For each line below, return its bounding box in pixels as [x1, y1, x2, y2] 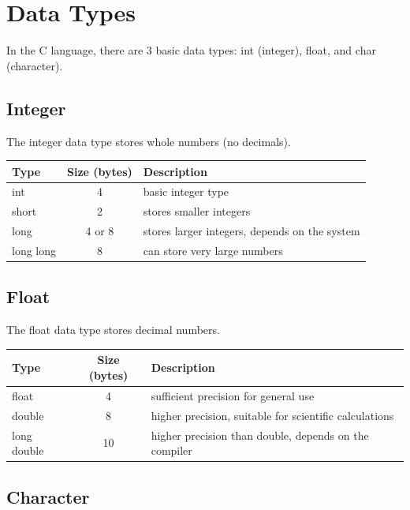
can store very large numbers [143, 242, 283, 258]
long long [12, 242, 57, 258]
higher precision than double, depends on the [151, 426, 369, 443]
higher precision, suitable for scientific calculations [151, 407, 394, 423]
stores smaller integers [143, 203, 251, 219]
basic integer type [143, 183, 229, 200]
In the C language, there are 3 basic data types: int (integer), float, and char [6, 42, 376, 58]
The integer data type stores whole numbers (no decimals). [6, 133, 291, 149]
